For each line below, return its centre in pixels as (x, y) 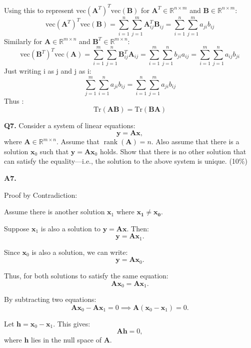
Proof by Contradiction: (41, 195)
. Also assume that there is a (195, 141)
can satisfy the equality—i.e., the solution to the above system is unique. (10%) (126, 161)
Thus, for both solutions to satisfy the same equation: (86, 275)
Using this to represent (39, 10)
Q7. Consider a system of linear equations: (70, 125)
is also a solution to (70, 228)
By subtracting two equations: (50, 299)
